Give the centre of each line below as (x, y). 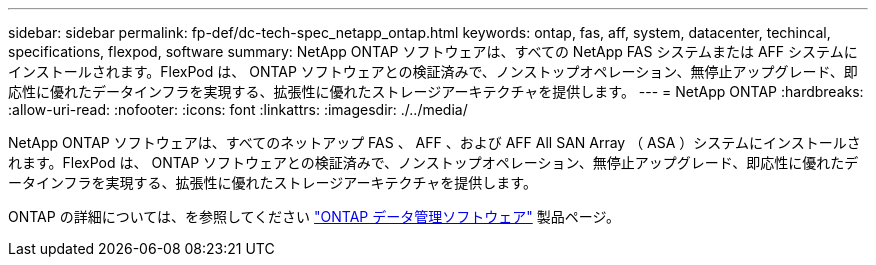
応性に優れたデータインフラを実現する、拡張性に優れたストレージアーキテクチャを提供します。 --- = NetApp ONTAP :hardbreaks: (436, 91)
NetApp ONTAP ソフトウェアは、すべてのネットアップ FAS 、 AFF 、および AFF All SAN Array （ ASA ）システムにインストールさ (434, 142)
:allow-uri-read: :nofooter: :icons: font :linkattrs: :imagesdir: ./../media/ (238, 109)
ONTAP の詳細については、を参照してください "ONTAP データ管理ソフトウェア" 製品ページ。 (314, 216)
